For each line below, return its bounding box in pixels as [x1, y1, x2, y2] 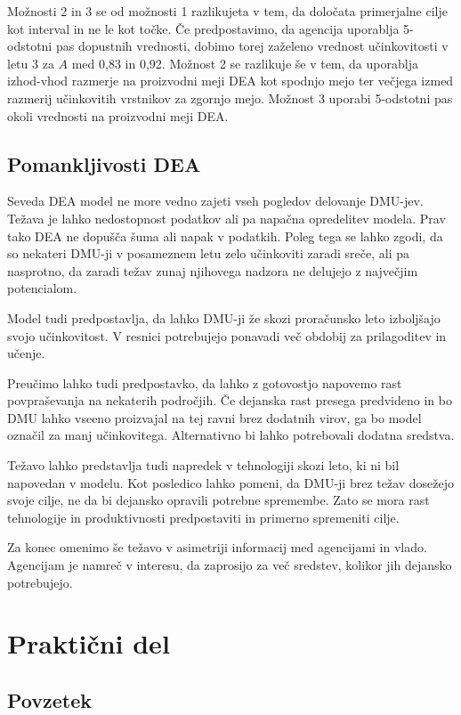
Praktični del [7, 625, 170, 662]
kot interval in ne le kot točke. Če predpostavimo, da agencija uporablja [7, 19, 400, 37]
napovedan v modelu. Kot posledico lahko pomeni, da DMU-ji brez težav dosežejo [7, 473, 455, 492]
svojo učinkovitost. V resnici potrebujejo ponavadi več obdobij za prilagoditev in [7, 326, 447, 345]
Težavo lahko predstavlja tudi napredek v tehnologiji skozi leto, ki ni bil [7, 456, 400, 475]
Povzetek [7, 687, 92, 713]
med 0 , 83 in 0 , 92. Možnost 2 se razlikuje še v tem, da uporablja [71, 53, 418, 72]
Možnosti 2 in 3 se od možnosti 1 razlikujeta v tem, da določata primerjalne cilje [7, 2, 448, 20]
